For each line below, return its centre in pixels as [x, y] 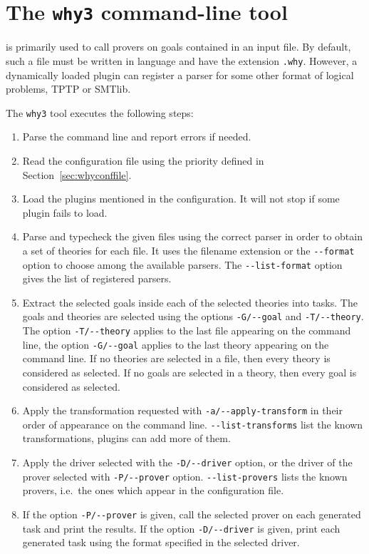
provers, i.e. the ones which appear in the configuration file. [153, 490]
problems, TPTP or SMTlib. [68, 89]
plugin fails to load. [65, 212]
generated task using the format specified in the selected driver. [161, 542]
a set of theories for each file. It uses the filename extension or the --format [188, 250]
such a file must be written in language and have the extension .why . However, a [182, 60]
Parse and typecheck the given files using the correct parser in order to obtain [192, 236]
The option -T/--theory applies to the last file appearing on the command [187, 330]
